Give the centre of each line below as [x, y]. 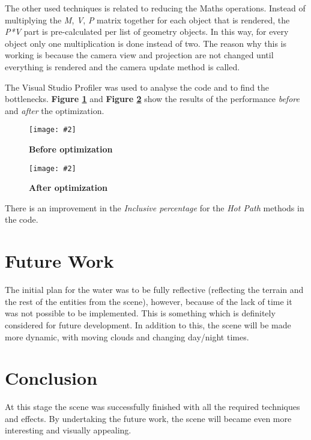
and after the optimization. [55, 110]
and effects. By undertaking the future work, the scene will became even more [148, 418]
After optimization [68, 188]
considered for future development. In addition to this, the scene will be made [148, 324]
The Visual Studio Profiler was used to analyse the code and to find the [137, 87]
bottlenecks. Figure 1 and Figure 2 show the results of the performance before [152, 99]
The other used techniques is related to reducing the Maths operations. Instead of [155, 8]
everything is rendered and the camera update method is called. [122, 66]
